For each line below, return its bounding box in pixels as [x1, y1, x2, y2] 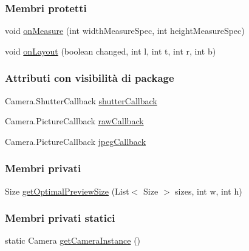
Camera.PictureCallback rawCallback [5, 115, 144, 127]
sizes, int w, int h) [175, 184, 242, 197]
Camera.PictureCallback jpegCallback [5, 135, 146, 147]
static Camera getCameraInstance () [5, 234, 141, 247]
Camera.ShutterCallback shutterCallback [5, 94, 157, 107]
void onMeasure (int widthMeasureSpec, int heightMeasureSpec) [5, 24, 245, 37]
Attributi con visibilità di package [5, 70, 174, 85]
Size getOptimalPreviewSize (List [5, 184, 129, 197]
